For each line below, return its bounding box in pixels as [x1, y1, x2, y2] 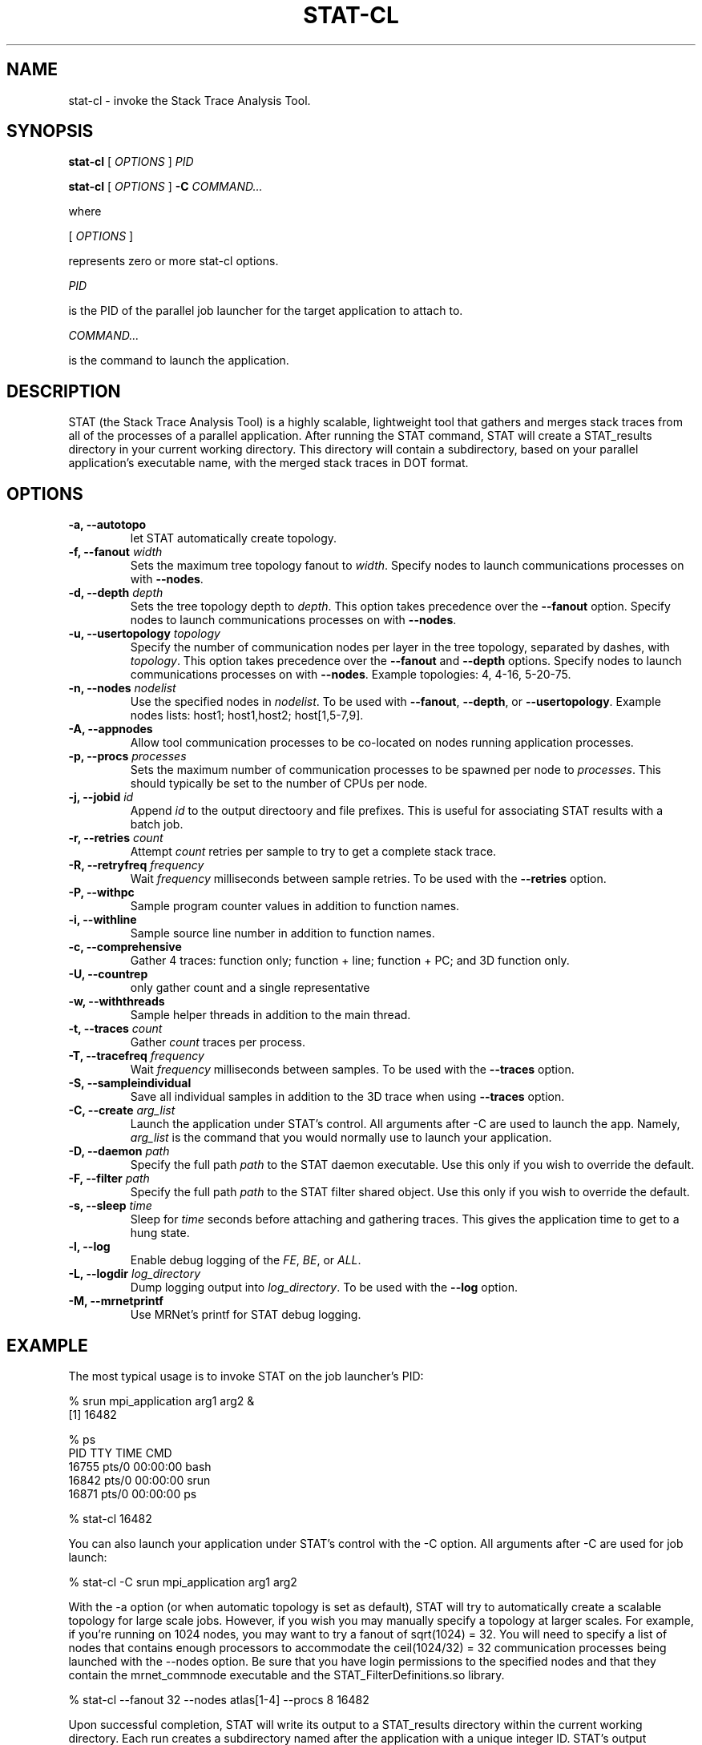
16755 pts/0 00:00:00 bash [68, 1459, 212, 1473]
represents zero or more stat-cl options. [68, 254, 279, 268]
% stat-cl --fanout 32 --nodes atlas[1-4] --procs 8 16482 [68, 1692, 369, 1707]
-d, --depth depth [68, 586, 163, 600]
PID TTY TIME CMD [68, 1445, 172, 1460]
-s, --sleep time [68, 1199, 152, 1213]
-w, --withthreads [68, 994, 165, 1009]
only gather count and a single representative [130, 981, 370, 995]
